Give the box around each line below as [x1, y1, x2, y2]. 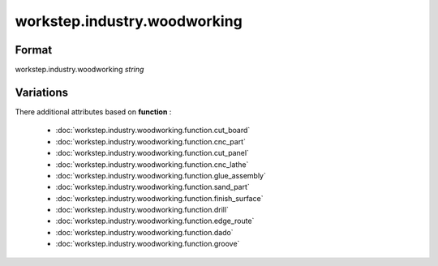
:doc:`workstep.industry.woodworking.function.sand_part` [55, 182, 251, 192]
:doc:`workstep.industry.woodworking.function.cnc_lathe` [55, 159, 249, 169]
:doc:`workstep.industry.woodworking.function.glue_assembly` [55, 170, 267, 180]
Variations [15, 85, 69, 99]
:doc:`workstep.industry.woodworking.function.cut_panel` [55, 148, 249, 158]
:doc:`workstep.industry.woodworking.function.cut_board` [55, 126, 251, 135]
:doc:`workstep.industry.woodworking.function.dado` [55, 227, 234, 237]
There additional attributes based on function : [15, 106, 172, 117]
